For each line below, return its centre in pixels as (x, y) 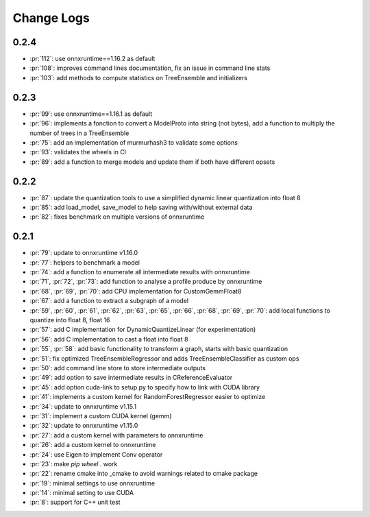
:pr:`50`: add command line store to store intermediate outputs (118, 368)
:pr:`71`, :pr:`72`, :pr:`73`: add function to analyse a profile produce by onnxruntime (146, 282)
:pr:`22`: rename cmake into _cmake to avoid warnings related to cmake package (144, 474)
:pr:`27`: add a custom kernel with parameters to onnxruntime (116, 435)
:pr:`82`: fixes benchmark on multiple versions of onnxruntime (117, 217)
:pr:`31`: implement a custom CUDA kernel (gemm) (101, 416)
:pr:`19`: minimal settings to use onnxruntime (92, 483)
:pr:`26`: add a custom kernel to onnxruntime (93, 445)
